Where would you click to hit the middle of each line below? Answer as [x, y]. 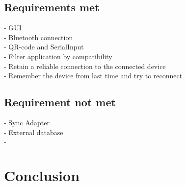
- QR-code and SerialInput [44, 47]
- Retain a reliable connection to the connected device [85, 66]
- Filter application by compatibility [58, 56]
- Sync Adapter [27, 122]
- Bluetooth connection [39, 37]
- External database [34, 132]
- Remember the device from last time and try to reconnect [93, 76]
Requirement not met [60, 102]
